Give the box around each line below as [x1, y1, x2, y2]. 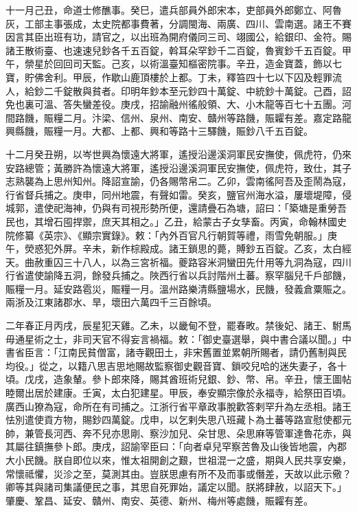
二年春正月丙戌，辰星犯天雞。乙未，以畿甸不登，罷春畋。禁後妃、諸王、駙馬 [5, 318, 352, 333]
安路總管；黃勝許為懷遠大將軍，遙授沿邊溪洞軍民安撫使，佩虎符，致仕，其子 [5, 160, 352, 175]
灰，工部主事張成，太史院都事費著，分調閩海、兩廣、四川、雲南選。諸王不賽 [5, 16, 352, 30]
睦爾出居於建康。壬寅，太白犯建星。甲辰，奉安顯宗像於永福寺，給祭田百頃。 [5, 386, 352, 400]
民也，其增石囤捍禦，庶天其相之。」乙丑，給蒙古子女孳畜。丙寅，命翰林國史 [5, 214, 347, 228]
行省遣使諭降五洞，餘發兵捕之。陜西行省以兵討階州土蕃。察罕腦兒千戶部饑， [5, 268, 352, 282]
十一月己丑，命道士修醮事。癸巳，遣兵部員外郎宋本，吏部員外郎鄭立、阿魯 [5, 3, 342, 16]
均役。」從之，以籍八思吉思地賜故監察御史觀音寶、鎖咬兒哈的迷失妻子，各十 [5, 358, 347, 372]
